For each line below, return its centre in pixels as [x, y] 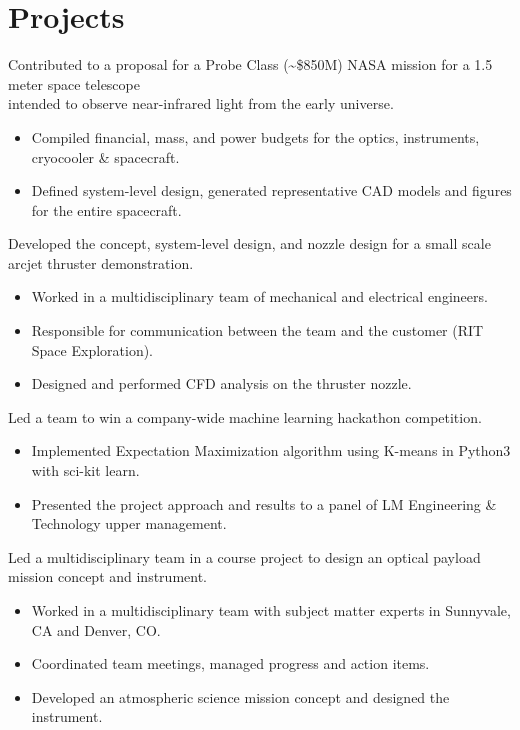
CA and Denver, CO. [96, 629]
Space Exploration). [92, 349]
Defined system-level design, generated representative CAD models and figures [271, 190]
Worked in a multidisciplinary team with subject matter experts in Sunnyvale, [271, 610]
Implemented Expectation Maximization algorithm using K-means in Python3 [271, 450]
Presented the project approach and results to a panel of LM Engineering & [264, 503]
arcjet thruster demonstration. [101, 262]
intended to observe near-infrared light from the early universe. [201, 103]
